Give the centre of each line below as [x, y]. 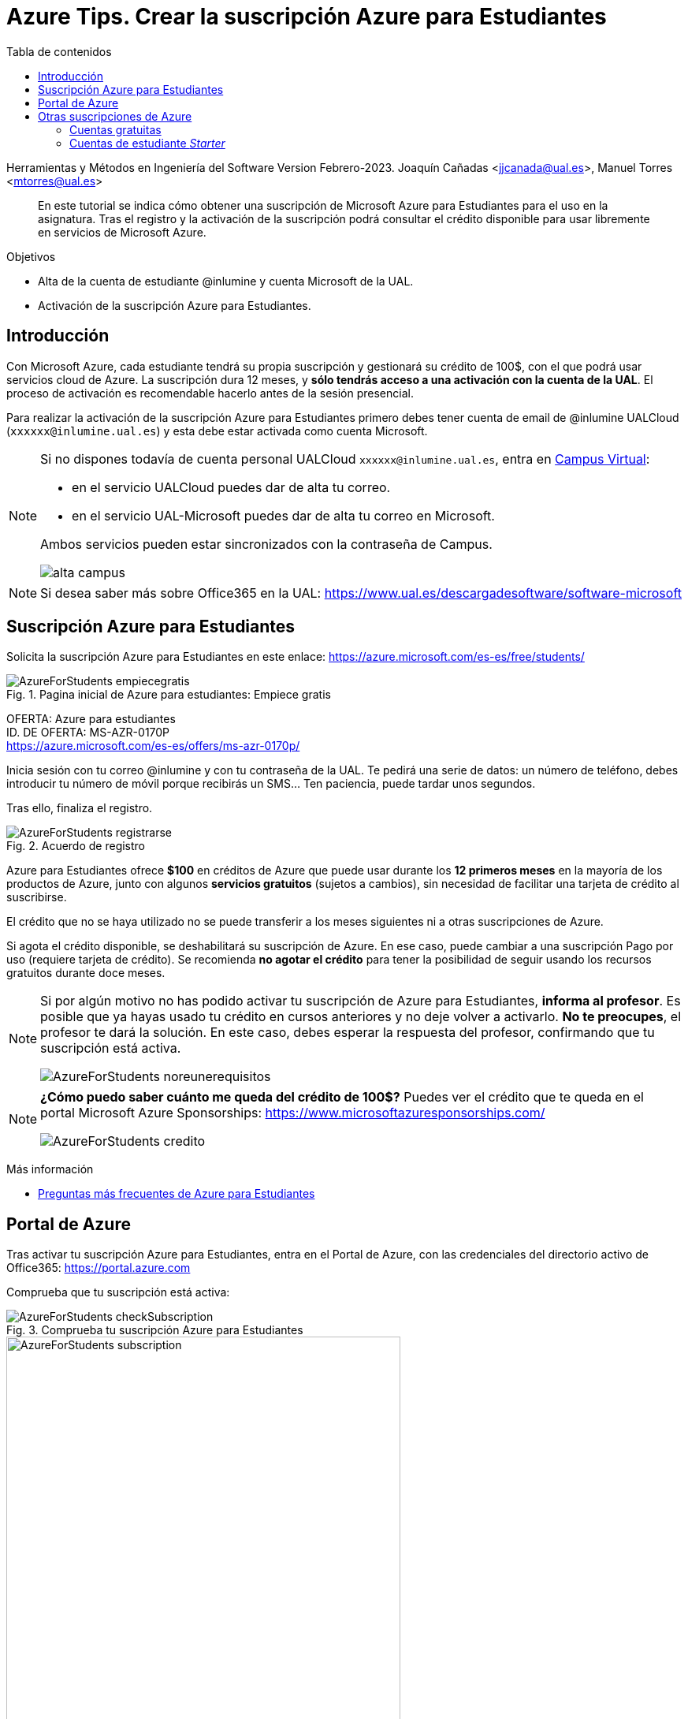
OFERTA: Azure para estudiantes [91, 719]
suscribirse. [37, 897]
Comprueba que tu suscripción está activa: [118, 1292]
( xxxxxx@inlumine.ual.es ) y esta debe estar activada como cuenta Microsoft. [217, 431]
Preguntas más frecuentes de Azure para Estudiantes [177, 1194]
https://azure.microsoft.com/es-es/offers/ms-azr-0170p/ [153, 746]
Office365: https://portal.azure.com [99, 1268]
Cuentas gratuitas [115, 129]
